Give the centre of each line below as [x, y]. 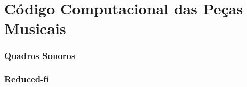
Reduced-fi [27, 79]
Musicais [35, 28]
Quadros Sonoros [40, 56]
